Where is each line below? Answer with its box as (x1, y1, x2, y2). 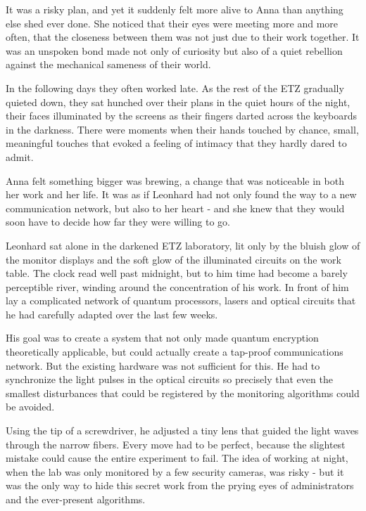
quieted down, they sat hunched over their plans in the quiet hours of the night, (6, 94, 351, 109)
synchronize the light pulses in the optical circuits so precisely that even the (6, 372, 333, 387)
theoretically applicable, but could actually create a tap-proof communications (6, 344, 343, 359)
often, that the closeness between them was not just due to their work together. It (6, 30, 360, 44)
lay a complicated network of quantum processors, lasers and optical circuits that (6, 293, 356, 308)
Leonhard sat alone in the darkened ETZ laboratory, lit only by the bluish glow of (6, 238, 360, 252)
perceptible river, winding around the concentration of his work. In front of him (6, 279, 349, 294)
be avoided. (6, 399, 55, 414)
